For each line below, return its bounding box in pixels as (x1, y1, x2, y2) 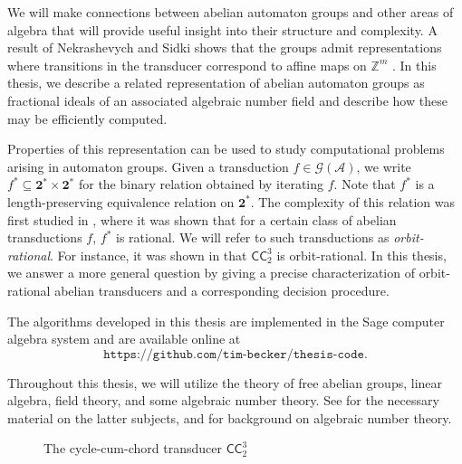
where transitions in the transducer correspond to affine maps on (7, 55, 367, 74)
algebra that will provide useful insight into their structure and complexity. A (7, 20, 438, 39)
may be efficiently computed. (7, 109, 168, 128)
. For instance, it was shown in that (50, 245, 247, 264)
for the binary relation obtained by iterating (78, 175, 324, 194)
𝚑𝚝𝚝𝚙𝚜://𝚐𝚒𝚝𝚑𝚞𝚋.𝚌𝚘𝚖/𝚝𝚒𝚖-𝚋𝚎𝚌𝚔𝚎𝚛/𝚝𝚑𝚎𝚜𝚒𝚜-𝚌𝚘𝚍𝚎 (103, 347, 364, 361)
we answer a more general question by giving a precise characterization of (7, 263, 415, 282)
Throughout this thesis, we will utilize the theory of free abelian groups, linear (7, 373, 443, 392)
